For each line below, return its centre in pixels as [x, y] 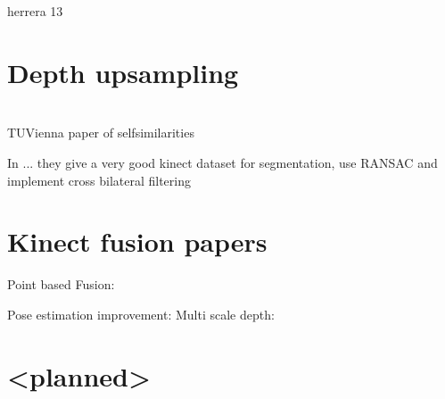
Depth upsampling [123, 72]
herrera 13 [35, 11]
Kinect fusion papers [137, 241]
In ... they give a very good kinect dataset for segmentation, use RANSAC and [222, 162]
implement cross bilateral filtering [99, 180]
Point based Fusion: [61, 284]
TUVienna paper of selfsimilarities [101, 133]
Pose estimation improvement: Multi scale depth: [141, 314]
